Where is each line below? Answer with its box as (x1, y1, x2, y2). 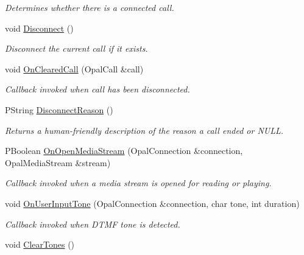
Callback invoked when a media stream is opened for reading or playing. (5, 176, 272, 189)
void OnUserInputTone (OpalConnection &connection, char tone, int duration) (5, 197, 300, 209)
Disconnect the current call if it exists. (5, 42, 148, 55)
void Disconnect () (5, 21, 74, 34)
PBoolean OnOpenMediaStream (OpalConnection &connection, (5, 144, 243, 157)
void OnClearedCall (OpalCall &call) (5, 62, 144, 75)
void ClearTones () (5, 238, 75, 251)
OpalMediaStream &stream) (5, 156, 111, 169)
